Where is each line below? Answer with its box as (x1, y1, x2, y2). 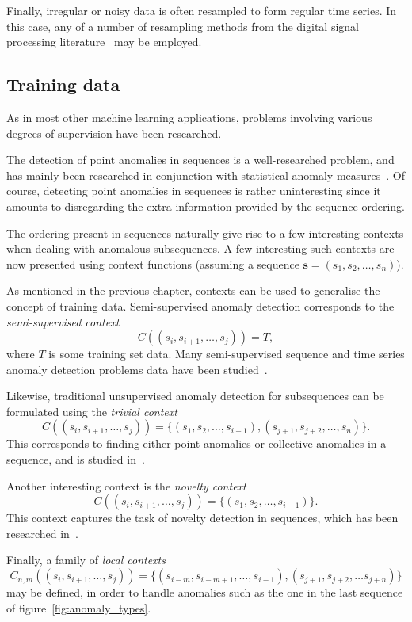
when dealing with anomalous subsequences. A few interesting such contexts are (6, 240, 395, 257)
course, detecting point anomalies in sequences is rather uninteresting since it (6, 182, 381, 199)
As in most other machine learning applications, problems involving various (6, 109, 372, 125)
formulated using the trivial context (6, 403, 177, 419)
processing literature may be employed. (6, 33, 202, 50)
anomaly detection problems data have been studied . (6, 361, 268, 377)
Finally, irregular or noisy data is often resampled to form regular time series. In (6, 2, 397, 18)
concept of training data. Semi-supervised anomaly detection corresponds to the (6, 297, 395, 314)
